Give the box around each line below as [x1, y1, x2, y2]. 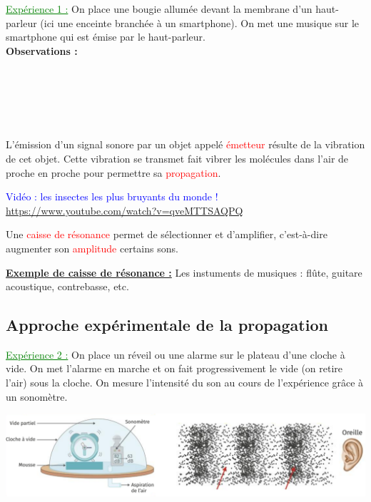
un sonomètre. [6, 389, 68, 404]
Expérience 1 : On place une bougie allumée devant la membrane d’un [6, 1, 312, 16]
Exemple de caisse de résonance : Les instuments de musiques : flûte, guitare [6, 265, 362, 280]
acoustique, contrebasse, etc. [6, 279, 129, 294]
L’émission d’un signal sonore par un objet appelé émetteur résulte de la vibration [6, 137, 365, 152]
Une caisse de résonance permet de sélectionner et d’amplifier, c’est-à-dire [6, 227, 327, 242]
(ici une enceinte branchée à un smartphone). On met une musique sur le [40, 15, 360, 30]
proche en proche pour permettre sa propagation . [6, 165, 221, 180]
